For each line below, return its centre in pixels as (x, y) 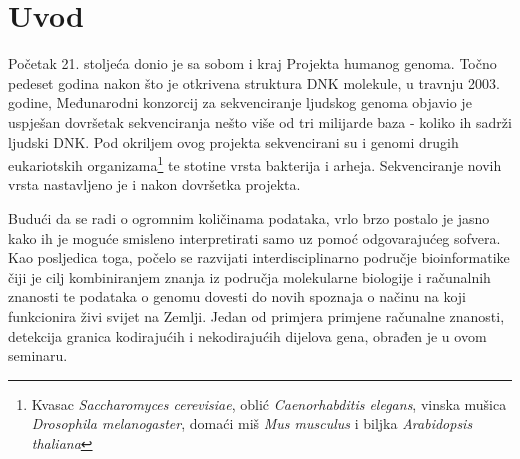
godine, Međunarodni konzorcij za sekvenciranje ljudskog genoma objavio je (240, 102)
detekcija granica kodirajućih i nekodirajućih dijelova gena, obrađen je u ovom (247, 335)
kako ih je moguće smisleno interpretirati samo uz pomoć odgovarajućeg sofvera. (254, 237)
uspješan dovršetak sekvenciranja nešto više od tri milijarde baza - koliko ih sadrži (260, 121)
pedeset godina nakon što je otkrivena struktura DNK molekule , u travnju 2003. (254, 82)
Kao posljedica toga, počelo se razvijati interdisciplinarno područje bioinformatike (259, 257)
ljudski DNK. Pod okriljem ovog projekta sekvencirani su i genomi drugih (233, 141)
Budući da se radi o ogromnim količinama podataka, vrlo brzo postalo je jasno (249, 217)
